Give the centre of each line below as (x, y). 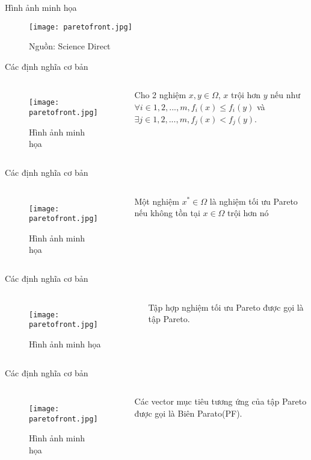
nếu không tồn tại (167, 213)
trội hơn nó (248, 213)
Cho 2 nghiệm (160, 95)
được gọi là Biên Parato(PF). (188, 413)
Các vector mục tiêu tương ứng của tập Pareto (220, 401)
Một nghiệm (157, 201)
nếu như (285, 95)
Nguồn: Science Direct (70, 46)
